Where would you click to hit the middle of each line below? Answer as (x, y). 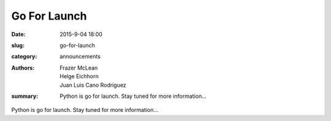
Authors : (23, 68)
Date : (18, 34)
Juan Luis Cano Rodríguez (93, 85)
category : (24, 57)
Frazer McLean (79, 68)
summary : (25, 96)
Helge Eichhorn (79, 76)
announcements (80, 57)
